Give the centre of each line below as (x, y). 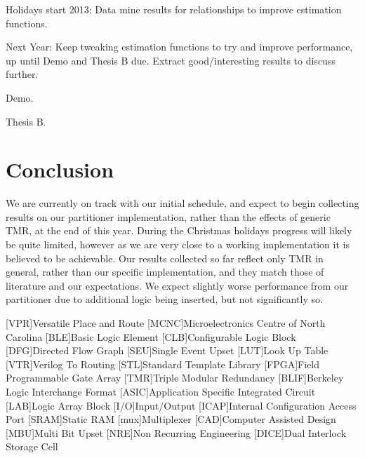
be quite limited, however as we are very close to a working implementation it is (178, 244)
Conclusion (60, 169)
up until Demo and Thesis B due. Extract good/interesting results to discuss (171, 60)
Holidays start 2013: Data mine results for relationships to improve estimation (174, 9)
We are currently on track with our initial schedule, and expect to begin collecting (182, 203)
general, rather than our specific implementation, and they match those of (165, 272)
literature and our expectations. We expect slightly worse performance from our (177, 285)
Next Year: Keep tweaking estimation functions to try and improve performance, (179, 47)
